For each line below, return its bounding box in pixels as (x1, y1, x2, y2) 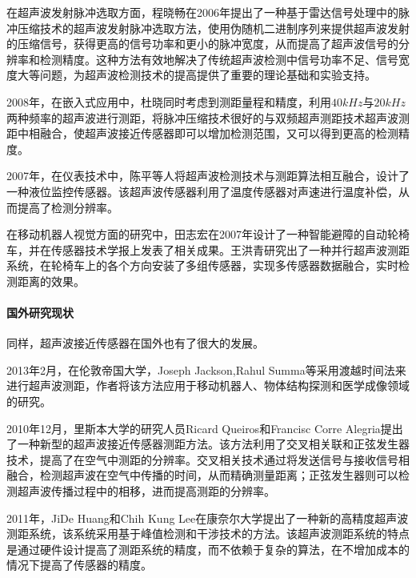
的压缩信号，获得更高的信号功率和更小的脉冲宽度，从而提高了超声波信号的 (6, 35, 398, 52)
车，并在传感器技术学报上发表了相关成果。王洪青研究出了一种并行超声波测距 (6, 241, 410, 258)
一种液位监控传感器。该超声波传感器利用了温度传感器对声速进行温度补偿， (6, 183, 398, 199)
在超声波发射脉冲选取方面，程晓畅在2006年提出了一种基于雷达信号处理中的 (6, 4, 398, 20)
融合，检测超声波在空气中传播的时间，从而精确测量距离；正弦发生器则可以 (6, 467, 398, 484)
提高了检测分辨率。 (17, 199, 118, 215)
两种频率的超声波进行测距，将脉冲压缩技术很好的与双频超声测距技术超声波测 (6, 109, 410, 126)
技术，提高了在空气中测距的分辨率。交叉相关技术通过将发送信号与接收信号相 (6, 451, 410, 468)
